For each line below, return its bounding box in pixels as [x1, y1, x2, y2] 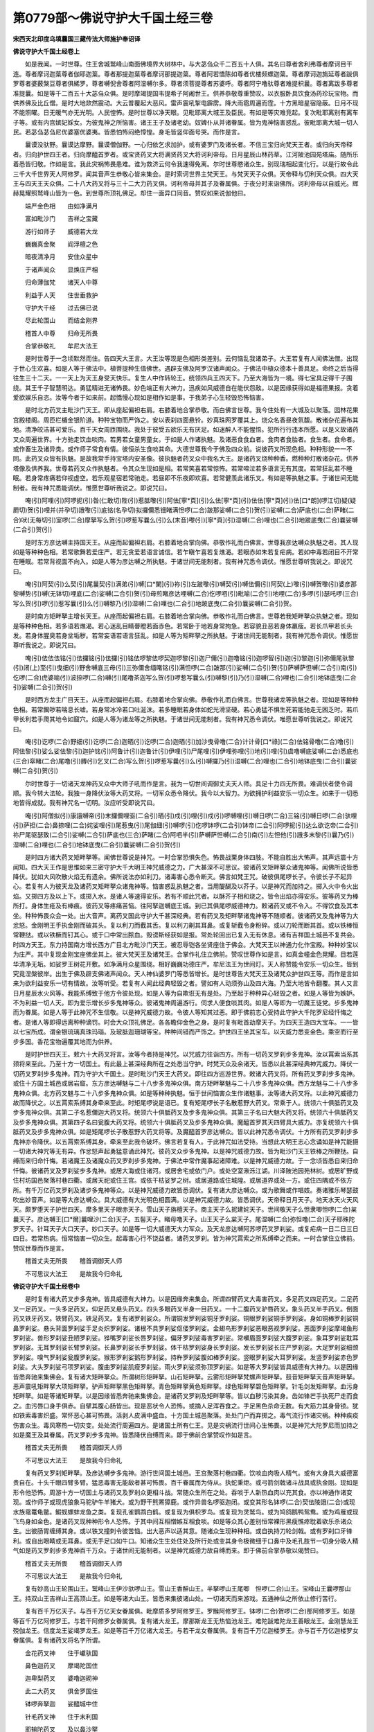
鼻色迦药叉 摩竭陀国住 [24, 1661, 98, 1670]
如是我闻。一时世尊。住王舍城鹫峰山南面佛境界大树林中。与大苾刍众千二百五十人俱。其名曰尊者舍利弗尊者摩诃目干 [24, 60, 353, 69]
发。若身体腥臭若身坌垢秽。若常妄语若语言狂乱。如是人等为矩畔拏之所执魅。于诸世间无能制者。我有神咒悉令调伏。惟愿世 [12, 631, 359, 640]
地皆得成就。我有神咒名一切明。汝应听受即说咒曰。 [12, 799, 159, 807]
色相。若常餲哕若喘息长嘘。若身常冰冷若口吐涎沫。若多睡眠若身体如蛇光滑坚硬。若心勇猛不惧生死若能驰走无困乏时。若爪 [12, 705, 359, 714]
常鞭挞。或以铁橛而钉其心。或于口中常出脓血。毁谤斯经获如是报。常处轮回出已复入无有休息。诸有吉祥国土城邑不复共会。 [12, 930, 359, 939]
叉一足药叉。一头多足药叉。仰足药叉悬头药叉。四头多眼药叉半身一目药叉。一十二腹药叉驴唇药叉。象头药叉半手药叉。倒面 [12, 1305, 359, 1313]
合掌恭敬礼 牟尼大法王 [24, 342, 98, 350]
